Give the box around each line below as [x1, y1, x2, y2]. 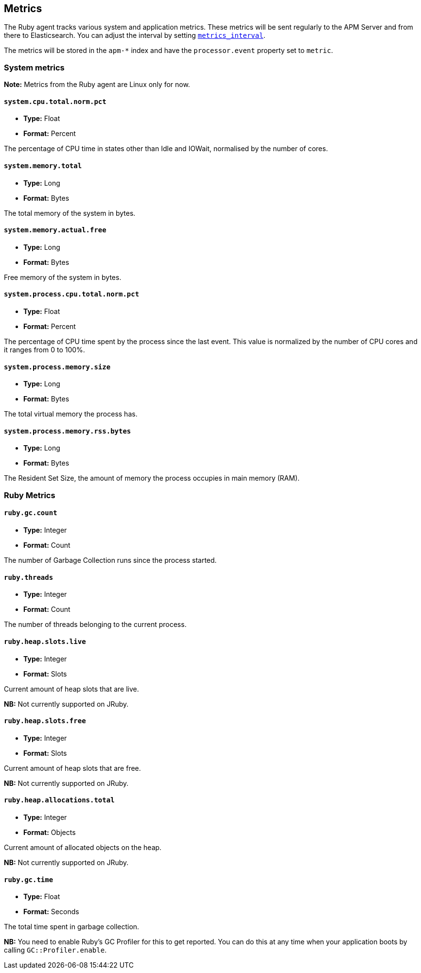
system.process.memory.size [4, 363, 111, 371]
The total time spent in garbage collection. [4, 922, 140, 931]
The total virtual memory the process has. [4, 410, 138, 418]
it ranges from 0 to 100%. [4, 346, 85, 354]
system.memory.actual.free [4, 226, 106, 234]
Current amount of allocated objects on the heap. [4, 843, 162, 851]
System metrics [4, 62, 65, 72]
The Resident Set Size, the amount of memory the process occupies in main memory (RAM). [4, 474, 300, 483]
